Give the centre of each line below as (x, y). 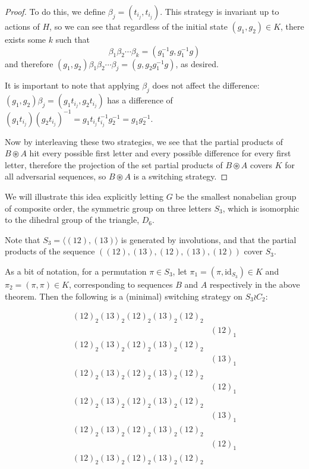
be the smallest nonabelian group (236, 196)
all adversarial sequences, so (56, 176)
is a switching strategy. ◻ (181, 176)
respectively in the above (255, 284)
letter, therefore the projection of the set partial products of (114, 164)
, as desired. (197, 63)
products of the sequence (50, 251)
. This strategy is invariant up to (220, 11)
